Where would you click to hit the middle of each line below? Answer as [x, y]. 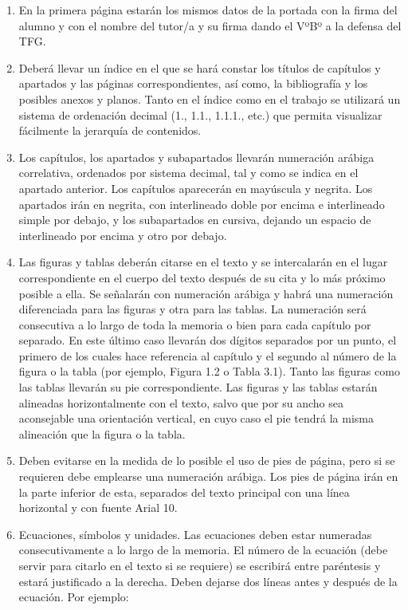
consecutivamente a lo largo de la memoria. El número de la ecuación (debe [203, 550]
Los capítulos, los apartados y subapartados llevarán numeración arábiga [196, 157]
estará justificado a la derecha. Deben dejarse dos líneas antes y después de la [208, 581]
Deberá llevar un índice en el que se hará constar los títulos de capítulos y [200, 67]
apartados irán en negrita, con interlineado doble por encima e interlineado [202, 204]
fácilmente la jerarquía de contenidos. [110, 130]
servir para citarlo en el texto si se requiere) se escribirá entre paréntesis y [200, 565]
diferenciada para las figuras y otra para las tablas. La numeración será [192, 309]
